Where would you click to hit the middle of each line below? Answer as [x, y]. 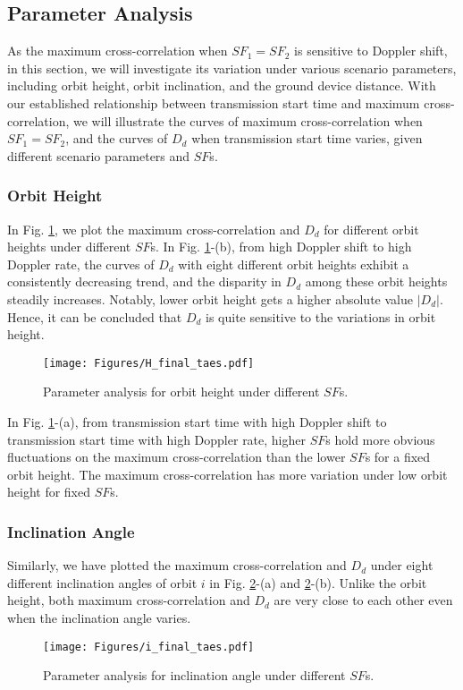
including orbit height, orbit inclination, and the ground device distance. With [222, 85]
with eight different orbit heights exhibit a [294, 264]
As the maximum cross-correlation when [118, 51]
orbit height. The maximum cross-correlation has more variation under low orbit [227, 474]
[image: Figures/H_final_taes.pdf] [149, 363]
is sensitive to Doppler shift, [371, 51]
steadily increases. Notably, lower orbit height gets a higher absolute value [210, 298]
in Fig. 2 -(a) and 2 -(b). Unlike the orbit [318, 582]
